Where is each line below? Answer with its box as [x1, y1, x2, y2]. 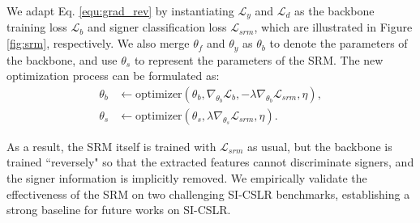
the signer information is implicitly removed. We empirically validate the [6, 169, 367, 186]
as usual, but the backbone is [246, 137, 392, 154]
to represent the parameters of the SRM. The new [134, 51, 384, 68]
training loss [6, 19, 67, 36]
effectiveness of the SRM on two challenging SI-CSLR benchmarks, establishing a [6, 185, 410, 202]
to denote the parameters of [269, 35, 408, 52]
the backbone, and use [6, 51, 118, 68]
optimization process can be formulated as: [6, 67, 220, 84]
